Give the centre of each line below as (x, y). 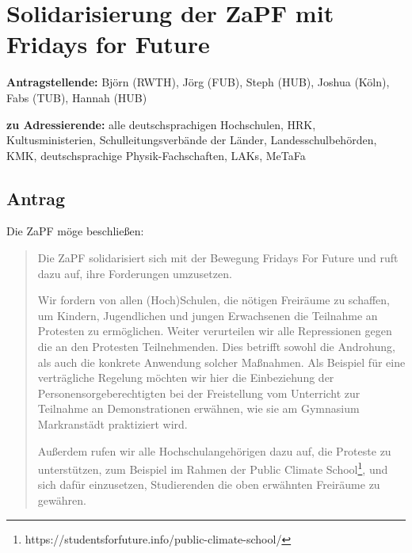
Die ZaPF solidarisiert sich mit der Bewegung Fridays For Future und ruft (218, 258)
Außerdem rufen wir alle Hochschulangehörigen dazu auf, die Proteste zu (214, 450)
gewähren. (62, 500)
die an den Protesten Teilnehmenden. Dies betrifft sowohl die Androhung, (216, 347)
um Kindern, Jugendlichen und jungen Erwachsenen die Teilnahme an (208, 315)
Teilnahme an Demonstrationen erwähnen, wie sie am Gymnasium (198, 408)
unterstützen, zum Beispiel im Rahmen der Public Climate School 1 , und (213, 468)
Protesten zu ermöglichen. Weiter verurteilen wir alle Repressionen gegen (215, 331)
